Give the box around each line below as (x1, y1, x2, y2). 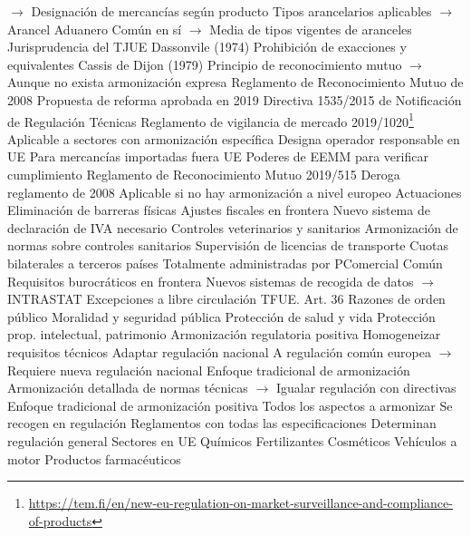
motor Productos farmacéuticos (7, 449, 181, 468)
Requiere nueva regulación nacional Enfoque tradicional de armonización (7, 360, 410, 379)
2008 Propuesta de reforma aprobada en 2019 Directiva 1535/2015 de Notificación (7, 90, 462, 109)
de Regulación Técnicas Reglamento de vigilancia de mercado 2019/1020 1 (7, 109, 414, 131)
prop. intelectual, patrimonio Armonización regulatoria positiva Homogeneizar (7, 325, 441, 344)
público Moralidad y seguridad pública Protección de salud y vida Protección (7, 307, 436, 326)
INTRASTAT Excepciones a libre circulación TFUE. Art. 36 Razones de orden (7, 289, 446, 308)
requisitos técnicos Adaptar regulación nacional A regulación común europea (7, 342, 431, 361)
